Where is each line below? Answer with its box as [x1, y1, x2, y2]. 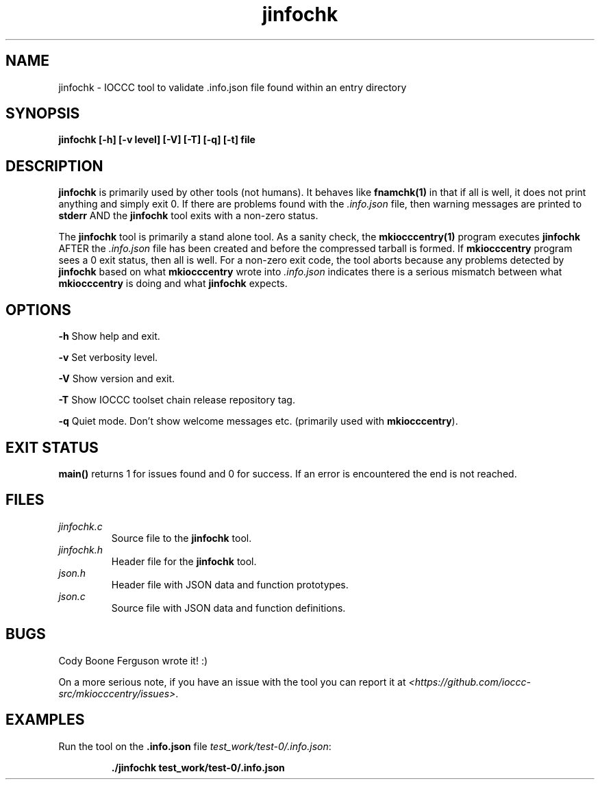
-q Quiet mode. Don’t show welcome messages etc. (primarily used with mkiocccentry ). [58, 415, 458, 427]
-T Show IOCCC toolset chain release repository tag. [58, 394, 295, 406]
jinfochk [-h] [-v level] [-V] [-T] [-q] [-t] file [58, 134, 255, 146]
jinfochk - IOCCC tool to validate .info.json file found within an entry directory [58, 81, 407, 93]
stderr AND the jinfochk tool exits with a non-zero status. [58, 210, 318, 222]
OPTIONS [5, 301, 71, 319]
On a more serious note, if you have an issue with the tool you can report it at [58, 675, 406, 688]
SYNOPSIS [5, 105, 80, 123]
